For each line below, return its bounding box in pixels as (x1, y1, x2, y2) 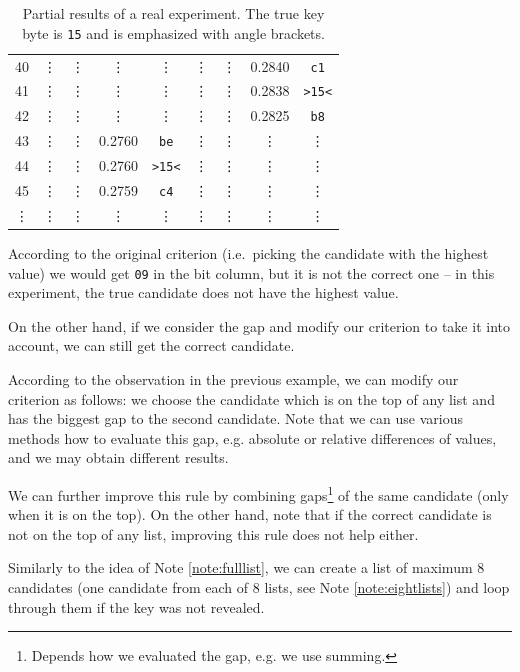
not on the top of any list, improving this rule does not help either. (8, 523, 419, 544)
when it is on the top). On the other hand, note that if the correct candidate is (8, 504, 492, 525)
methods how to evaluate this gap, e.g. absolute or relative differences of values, (8, 427, 497, 448)
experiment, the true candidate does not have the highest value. (8, 282, 399, 303)
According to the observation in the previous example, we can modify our (8, 369, 459, 390)
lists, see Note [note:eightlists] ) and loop (264, 577, 510, 598)
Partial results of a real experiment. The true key (22, 3, 325, 23)
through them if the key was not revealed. (8, 596, 265, 617)
